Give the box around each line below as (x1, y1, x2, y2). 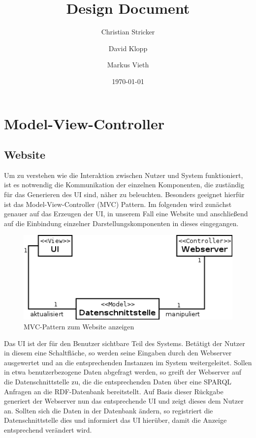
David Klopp (108, 43, 148, 53)
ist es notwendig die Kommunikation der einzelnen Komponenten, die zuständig (4, 179, 244, 190)
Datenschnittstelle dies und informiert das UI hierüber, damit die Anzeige (4, 415, 227, 425)
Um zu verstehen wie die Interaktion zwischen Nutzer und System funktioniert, (4, 170, 243, 180)
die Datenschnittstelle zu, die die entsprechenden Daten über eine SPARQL (4, 376, 232, 386)
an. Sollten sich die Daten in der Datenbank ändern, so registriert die (4, 405, 213, 415)
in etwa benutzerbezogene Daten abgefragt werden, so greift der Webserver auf (4, 367, 242, 377)
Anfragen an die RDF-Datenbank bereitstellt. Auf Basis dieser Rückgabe (4, 386, 224, 396)
